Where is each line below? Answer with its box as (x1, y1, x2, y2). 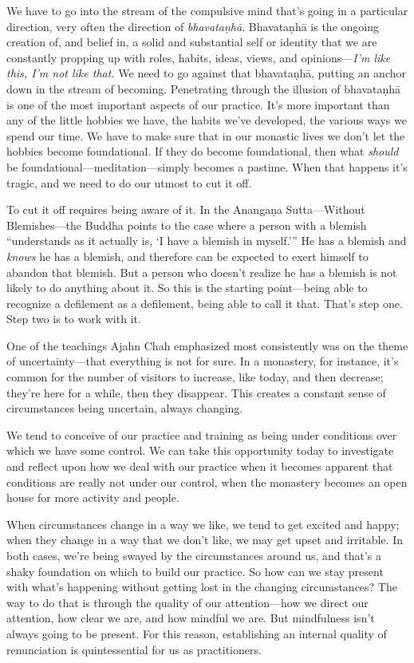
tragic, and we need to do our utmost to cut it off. (6, 174, 252, 191)
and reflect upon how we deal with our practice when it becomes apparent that (6, 458, 393, 475)
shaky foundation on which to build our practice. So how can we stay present (6, 562, 384, 579)
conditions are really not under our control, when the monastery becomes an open (6, 473, 408, 490)
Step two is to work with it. (6, 310, 141, 327)
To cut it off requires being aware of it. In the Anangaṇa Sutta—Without (6, 201, 365, 218)
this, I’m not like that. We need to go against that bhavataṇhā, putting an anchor (6, 65, 406, 81)
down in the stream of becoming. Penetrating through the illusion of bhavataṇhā (6, 80, 401, 97)
